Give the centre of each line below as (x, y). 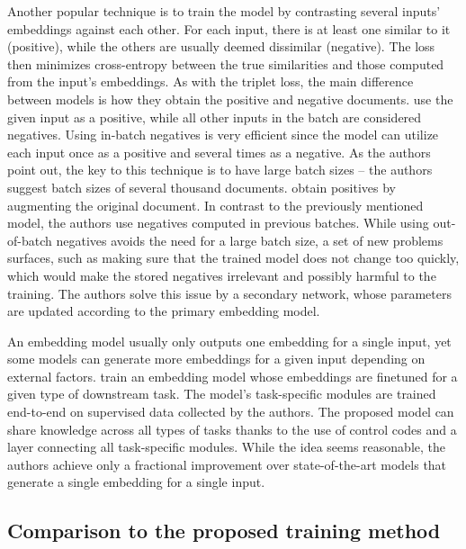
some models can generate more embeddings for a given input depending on (216, 359)
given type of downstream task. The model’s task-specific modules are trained (222, 394)
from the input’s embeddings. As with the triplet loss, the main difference (211, 81)
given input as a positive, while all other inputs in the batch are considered (215, 117)
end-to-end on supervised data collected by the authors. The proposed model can (231, 412)
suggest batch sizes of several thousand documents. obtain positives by (202, 187)
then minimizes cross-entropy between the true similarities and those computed (226, 63)
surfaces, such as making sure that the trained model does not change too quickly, (233, 258)
